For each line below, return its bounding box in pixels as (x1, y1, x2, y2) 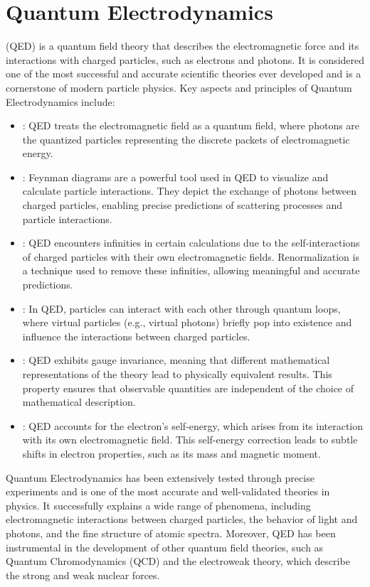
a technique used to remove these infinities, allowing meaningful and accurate (22, 263, 360, 278)
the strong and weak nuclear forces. (6, 567, 160, 582)
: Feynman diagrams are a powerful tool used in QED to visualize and (22, 169, 329, 184)
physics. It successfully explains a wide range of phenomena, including (6, 497, 311, 512)
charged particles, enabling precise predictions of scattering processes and (22, 198, 342, 212)
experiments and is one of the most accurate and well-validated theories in (6, 484, 330, 499)
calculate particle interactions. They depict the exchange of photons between (22, 183, 357, 198)
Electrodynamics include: (6, 94, 115, 109)
